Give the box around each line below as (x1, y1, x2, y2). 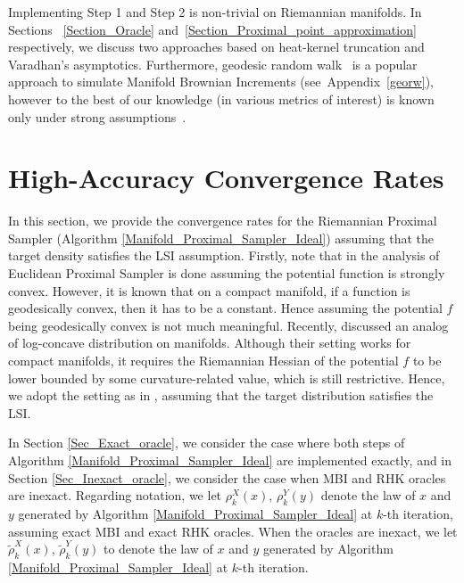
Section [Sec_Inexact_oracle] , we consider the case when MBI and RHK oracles (8, 468, 446, 487)
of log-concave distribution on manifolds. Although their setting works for (8, 333, 411, 352)
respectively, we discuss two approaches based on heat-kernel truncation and (8, 37, 425, 56)
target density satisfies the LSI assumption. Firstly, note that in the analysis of (8, 246, 440, 265)
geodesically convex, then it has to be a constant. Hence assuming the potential (8, 299, 443, 317)
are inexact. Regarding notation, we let (8, 486, 222, 505)
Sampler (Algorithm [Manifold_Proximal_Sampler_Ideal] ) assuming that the (8, 228, 434, 247)
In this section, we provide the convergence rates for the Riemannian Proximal (8, 211, 437, 230)
